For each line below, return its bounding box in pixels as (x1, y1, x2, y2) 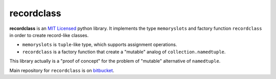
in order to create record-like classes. (9, 32, 89, 38)
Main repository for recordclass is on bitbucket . (9, 67, 114, 73)
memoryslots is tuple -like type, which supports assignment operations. (22, 42, 177, 48)
